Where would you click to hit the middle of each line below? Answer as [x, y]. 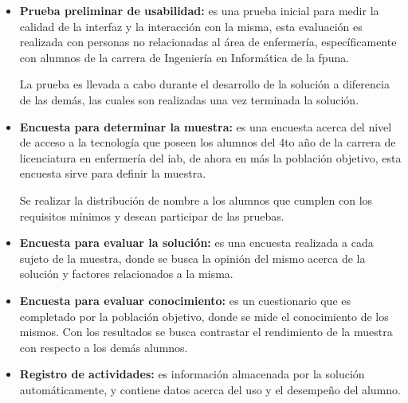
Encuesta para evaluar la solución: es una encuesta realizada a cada [196, 243]
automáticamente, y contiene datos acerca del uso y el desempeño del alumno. [210, 389]
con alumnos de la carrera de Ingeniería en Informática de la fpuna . [184, 57]
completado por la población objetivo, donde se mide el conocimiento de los [204, 316]
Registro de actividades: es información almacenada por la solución [192, 374]
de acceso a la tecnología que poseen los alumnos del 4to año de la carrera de [208, 142]
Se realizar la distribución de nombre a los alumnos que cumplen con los [196, 200]
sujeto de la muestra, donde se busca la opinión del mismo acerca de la [192, 258]
